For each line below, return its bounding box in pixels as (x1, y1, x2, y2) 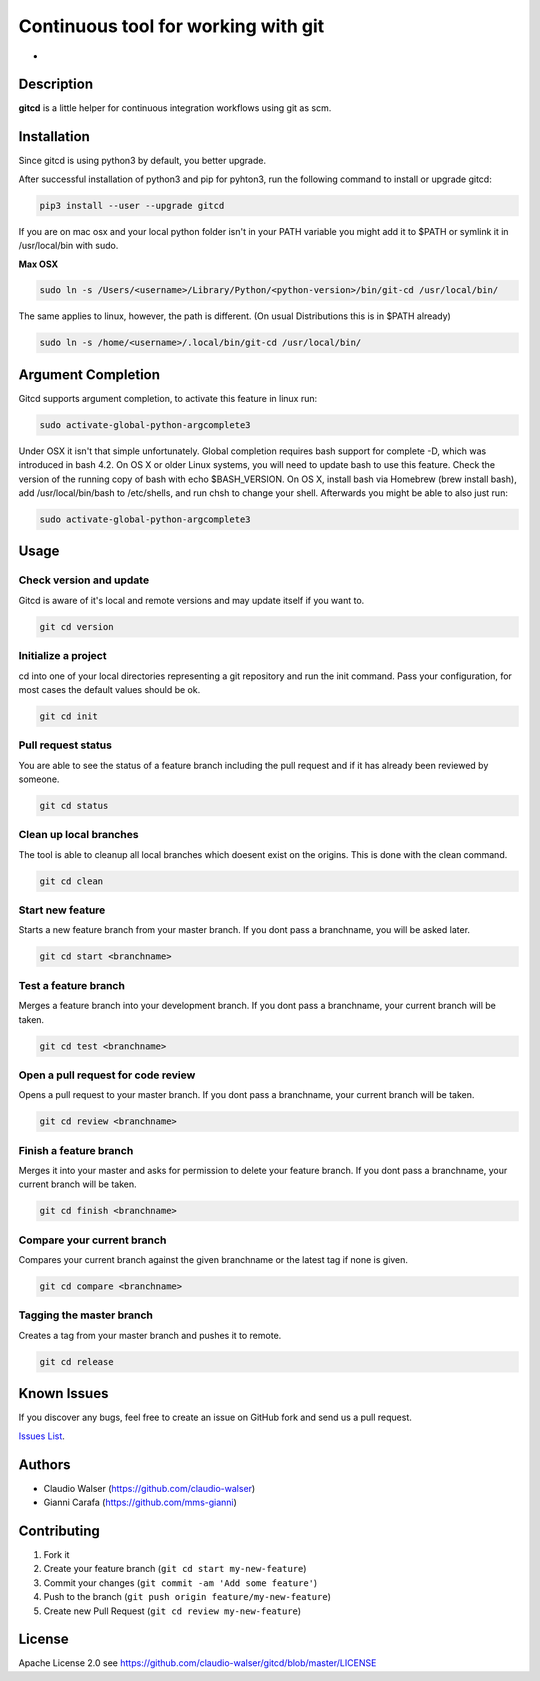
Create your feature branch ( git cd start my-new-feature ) (43, 1563, 307, 1575)
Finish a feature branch (18, 1143, 134, 1157)
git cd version (39, 621, 114, 632)
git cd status (39, 800, 109, 812)
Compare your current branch (18, 1233, 167, 1247)
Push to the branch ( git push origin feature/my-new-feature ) (43, 1591, 332, 1603)
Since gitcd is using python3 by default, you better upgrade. (18, 155, 267, 167)
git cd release (39, 1356, 114, 1367)
